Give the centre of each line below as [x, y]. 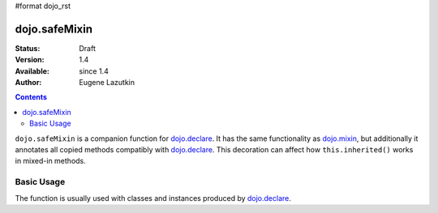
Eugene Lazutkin [107, 83]
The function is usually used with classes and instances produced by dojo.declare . [153, 198]
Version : [30, 60]
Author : [28, 83]
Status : [28, 48]
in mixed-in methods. [51, 161]
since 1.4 [94, 71]
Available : [32, 71]
